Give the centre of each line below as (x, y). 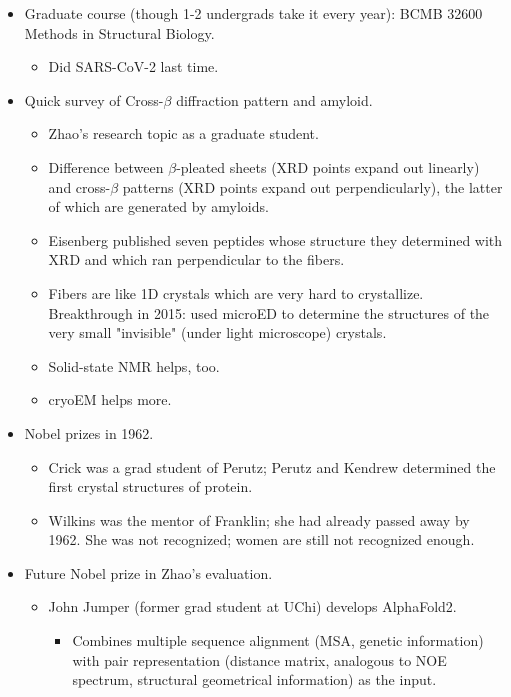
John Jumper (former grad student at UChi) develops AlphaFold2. (252, 606)
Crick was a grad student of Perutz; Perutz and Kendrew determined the (272, 466)
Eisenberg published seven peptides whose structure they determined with (275, 239)
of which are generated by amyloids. (158, 206)
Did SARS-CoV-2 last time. (133, 66)
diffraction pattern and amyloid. (274, 99)
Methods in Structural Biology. (119, 32)
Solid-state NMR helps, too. (134, 365)
